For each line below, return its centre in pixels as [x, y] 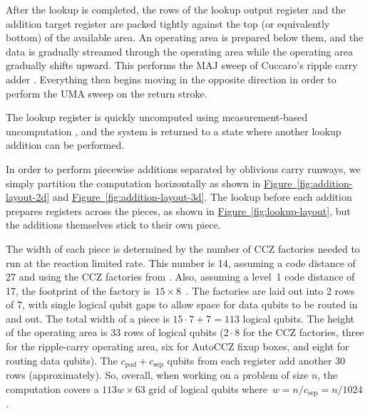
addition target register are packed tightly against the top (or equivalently [168, 23]
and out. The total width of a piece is [88, 318]
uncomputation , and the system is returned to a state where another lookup [174, 131]
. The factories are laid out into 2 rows [270, 290]
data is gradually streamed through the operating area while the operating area [179, 51]
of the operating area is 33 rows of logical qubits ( [115, 332]
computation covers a [52, 388]
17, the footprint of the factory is [78, 290]
